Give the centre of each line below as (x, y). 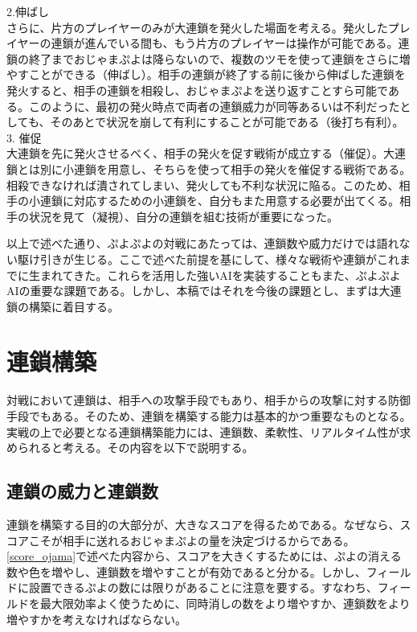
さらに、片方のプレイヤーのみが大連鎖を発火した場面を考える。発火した (197, 27)
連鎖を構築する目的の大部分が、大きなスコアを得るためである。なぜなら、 (203, 524)
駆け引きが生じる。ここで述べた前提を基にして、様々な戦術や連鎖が (197, 259)
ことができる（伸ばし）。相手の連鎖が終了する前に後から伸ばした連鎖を (217, 74)
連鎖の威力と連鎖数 (82, 491)
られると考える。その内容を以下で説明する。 (135, 447)
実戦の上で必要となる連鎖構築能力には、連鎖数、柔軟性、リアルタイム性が (203, 431)
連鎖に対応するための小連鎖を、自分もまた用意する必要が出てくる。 (220, 201)
